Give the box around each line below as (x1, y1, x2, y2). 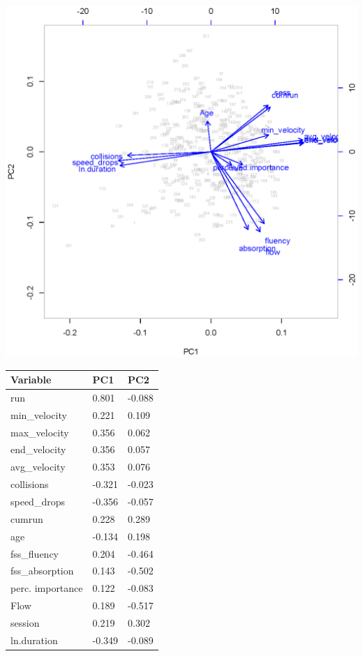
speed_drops (10, 494, 65, 508)
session (10, 615, 40, 630)
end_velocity (10, 442, 66, 457)
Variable (10, 372, 52, 387)
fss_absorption (10, 563, 74, 578)
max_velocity (10, 425, 69, 439)
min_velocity (10, 407, 67, 422)
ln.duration (10, 632, 58, 647)
